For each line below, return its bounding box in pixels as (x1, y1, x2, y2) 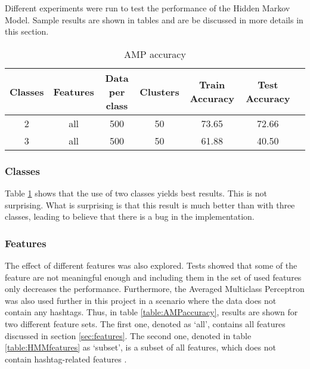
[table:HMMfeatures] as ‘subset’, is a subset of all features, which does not (5, 341, 276, 353)
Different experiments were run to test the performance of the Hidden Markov (5, 2, 290, 14)
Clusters (139, 84, 179, 99)
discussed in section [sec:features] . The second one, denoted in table (5, 329, 252, 342)
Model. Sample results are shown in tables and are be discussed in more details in (5, 13, 303, 26)
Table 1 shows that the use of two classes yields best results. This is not (5, 187, 267, 199)
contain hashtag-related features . (5, 352, 127, 365)
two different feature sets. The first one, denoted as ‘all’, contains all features (5, 317, 286, 330)
